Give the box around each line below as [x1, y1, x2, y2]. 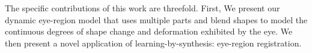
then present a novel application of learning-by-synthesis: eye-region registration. [5, 36, 302, 49]
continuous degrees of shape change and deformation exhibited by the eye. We [5, 25, 293, 38]
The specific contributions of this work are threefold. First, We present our [5, 2, 280, 14]
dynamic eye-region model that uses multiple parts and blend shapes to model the [5, 13, 308, 26]
